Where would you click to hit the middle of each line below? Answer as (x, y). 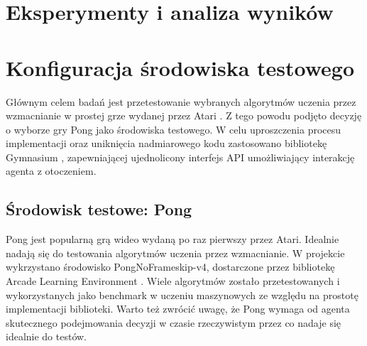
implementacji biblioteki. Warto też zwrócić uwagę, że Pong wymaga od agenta (178, 309)
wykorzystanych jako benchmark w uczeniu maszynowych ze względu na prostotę (182, 294)
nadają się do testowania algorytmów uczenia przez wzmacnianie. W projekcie (175, 253)
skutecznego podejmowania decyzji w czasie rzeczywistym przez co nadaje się (174, 322)
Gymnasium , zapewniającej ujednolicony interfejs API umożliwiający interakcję (180, 157)
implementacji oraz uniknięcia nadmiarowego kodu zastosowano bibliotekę (166, 143)
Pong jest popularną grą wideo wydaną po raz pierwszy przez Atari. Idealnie (172, 239)
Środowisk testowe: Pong (99, 209)
